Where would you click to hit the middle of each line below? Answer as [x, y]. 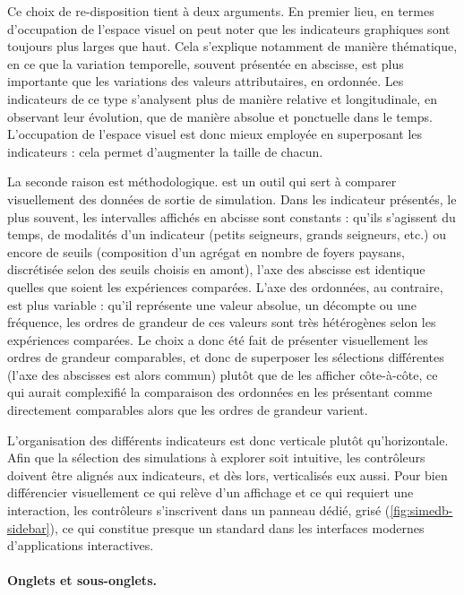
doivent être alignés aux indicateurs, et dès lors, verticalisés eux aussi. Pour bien [228, 474]
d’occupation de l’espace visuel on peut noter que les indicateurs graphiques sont [229, 28]
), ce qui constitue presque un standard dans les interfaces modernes [237, 527]
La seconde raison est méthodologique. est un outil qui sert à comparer [202, 181]
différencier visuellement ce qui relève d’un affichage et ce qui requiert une [211, 492]
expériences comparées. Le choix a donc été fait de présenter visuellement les [218, 339]
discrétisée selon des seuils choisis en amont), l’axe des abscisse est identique [216, 269]
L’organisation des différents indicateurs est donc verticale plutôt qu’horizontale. [228, 440]
